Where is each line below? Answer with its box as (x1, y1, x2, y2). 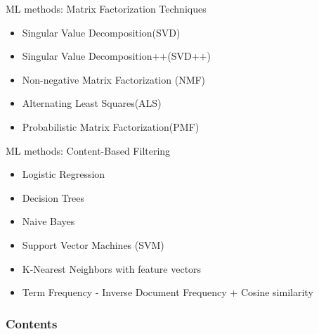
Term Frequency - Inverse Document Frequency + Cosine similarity (22, 285, 313, 300)
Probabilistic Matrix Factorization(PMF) (22, 119, 200, 134)
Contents (6, 314, 58, 332)
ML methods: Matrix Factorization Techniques (6, 1, 207, 15)
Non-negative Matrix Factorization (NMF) (22, 72, 206, 86)
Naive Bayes (22, 214, 75, 229)
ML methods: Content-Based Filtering (6, 143, 171, 158)
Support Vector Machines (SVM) (22, 237, 164, 252)
